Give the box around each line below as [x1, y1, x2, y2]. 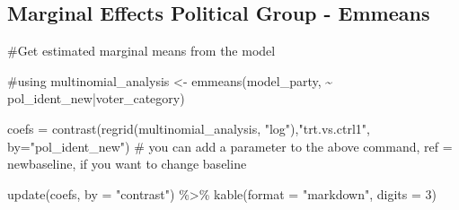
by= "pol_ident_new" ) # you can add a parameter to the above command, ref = [7, 136, 453, 155]
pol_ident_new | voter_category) [7, 89, 185, 108]
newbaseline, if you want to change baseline [7, 154, 247, 173]
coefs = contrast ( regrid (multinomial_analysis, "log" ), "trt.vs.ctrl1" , [7, 118, 370, 137]
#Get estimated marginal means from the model [7, 41, 276, 60]
